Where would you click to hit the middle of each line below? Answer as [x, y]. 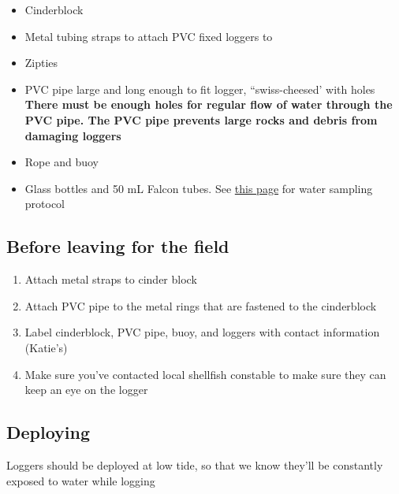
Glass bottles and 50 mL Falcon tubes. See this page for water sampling [199, 188]
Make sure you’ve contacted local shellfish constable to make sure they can [205, 374]
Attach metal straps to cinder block [111, 279]
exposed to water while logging [81, 480]
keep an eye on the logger [86, 390]
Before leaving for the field [118, 246]
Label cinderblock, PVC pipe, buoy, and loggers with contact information [202, 332]
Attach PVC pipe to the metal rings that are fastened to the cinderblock [201, 305]
